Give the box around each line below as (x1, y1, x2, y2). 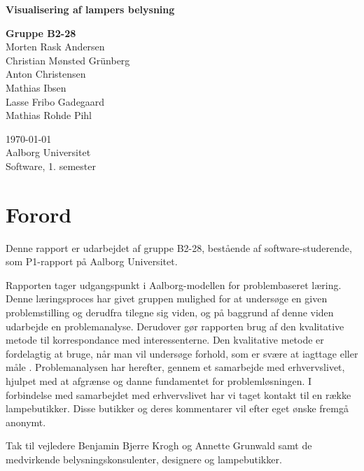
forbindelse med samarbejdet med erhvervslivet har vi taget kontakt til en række (6, 387, 351, 402)
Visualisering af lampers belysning (6, 2, 175, 16)
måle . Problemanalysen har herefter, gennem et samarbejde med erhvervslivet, (6, 360, 345, 374)
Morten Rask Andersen (6, 39, 105, 54)
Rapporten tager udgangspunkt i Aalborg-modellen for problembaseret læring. (6, 277, 342, 292)
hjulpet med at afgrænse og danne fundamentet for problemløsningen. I (6, 374, 312, 388)
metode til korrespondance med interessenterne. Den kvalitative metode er (6, 332, 324, 347)
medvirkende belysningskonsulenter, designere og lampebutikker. (6, 451, 282, 466)
